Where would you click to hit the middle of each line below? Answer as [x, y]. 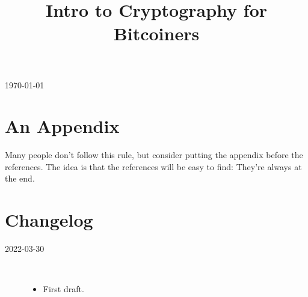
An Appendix [62, 126]
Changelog [49, 220]
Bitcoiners [156, 33]
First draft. [63, 289]
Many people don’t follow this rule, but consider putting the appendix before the [154, 155]
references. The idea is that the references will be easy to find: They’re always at [153, 166]
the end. [20, 178]
